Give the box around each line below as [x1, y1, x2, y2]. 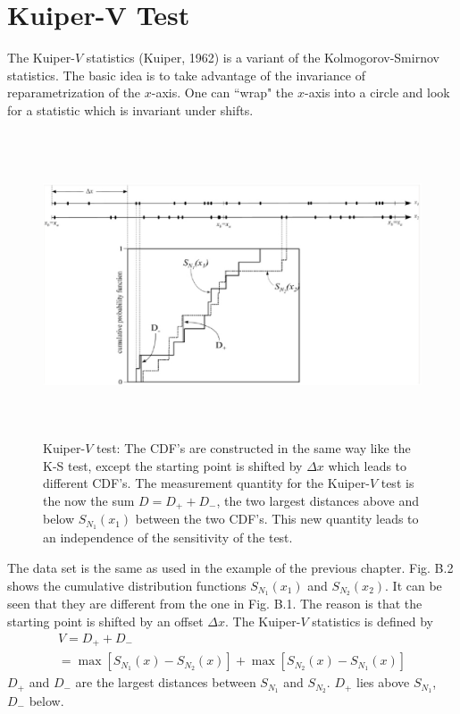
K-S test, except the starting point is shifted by [43, 456, 303, 475]
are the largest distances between [75, 673, 256, 692]
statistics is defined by [312, 611, 433, 630]
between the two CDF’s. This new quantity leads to [135, 509, 419, 528]
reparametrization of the [7, 83, 141, 102]
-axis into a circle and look [305, 83, 450, 102]
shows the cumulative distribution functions [7, 575, 247, 594]
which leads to [328, 456, 407, 475]
